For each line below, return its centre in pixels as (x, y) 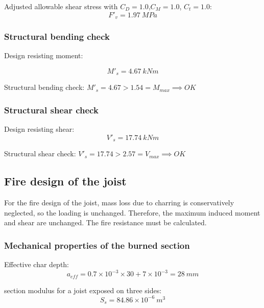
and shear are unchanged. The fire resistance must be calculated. (105, 222)
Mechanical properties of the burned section (97, 245)
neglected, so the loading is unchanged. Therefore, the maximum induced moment (132, 212)
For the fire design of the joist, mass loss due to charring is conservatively (119, 202)
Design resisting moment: (44, 55)
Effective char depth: (37, 264)
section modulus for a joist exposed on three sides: (83, 290)
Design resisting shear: (39, 129)
